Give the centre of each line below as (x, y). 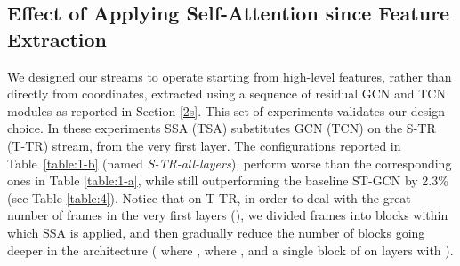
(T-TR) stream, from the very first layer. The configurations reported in (204, 145)
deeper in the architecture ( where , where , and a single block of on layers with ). (230, 250)
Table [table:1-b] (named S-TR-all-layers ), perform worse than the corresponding (230, 163)
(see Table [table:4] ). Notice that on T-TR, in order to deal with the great (209, 197)
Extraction (57, 39)
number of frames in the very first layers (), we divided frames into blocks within (228, 215)
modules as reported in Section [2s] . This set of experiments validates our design (226, 110)
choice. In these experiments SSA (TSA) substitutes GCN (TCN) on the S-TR (222, 128)
